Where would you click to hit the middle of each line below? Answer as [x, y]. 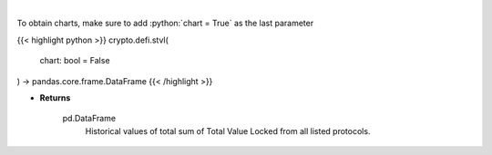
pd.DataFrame [89, 119]
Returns [55, 97]
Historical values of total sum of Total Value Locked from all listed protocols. [228, 131]
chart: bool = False [75, 61]
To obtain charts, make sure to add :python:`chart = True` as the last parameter [165, 24]
